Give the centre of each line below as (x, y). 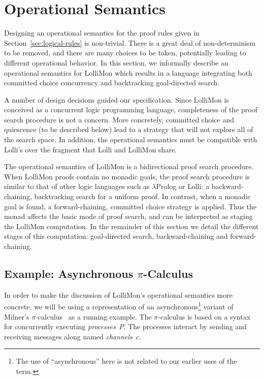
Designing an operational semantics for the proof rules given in (102, 33)
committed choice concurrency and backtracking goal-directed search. (112, 83)
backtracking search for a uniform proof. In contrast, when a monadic (142, 196)
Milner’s (17, 316)
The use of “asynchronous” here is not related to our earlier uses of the (126, 361)
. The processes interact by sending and (185, 326)
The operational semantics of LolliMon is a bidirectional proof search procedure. (129, 166)
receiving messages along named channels (68, 336)
